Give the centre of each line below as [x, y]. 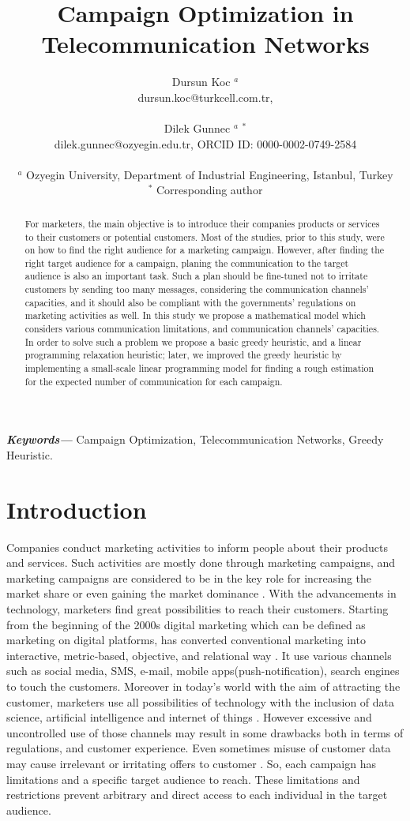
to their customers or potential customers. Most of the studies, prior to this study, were [205, 236]
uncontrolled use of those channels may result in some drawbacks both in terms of [205, 732]
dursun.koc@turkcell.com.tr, [205, 97]
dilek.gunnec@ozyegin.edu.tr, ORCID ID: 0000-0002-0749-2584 [205, 143]
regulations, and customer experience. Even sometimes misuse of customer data [199, 748]
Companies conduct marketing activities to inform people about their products [197, 547]
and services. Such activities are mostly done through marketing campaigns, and [201, 562]
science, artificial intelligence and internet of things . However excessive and [189, 717]
